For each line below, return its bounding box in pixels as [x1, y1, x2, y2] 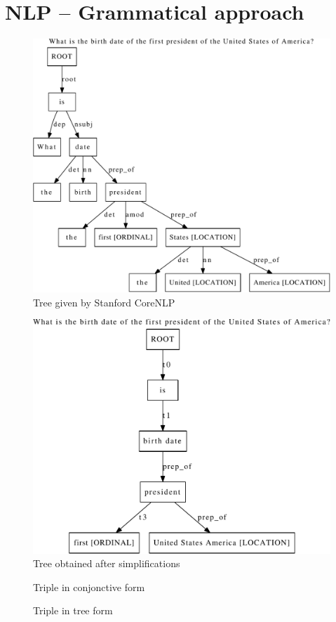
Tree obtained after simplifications [33, 556, 180, 571]
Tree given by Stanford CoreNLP [33, 294, 175, 309]
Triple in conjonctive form [33, 579, 145, 594]
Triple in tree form [33, 603, 113, 618]
